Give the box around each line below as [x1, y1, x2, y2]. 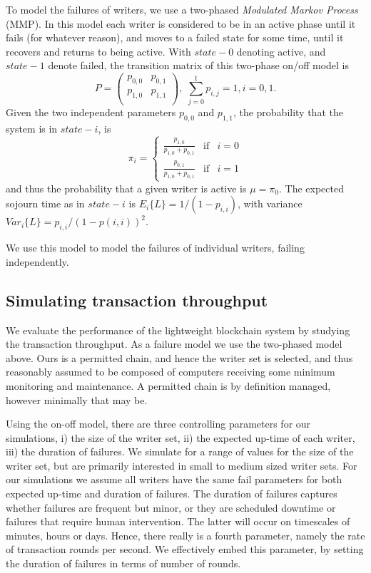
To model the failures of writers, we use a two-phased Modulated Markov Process [6, 2, 358, 16]
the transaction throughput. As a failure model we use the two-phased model [6, 336, 342, 351]
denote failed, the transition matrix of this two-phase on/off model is [48, 58, 349, 73]
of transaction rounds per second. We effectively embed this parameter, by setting [6, 542, 364, 557]
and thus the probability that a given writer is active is [6, 180, 247, 195]
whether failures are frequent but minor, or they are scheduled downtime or [6, 500, 336, 515]
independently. [6, 254, 69, 269]
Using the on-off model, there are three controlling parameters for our [6, 416, 311, 431]
